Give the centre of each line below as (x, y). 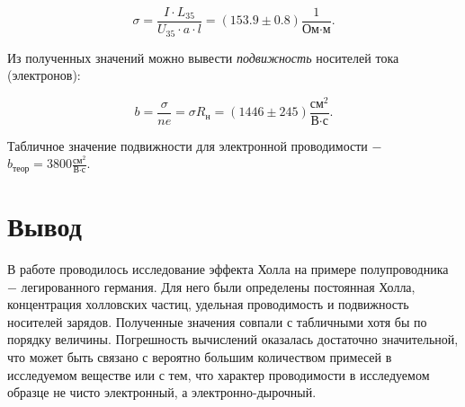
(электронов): (44, 75)
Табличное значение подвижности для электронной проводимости (188, 145)
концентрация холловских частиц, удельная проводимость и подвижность (208, 304)
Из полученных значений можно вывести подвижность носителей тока (203, 57)
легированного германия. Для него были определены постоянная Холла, (218, 286)
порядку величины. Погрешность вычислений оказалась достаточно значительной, (233, 339)
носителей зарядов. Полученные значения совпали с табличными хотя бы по (217, 321)
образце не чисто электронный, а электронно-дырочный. (162, 392)
